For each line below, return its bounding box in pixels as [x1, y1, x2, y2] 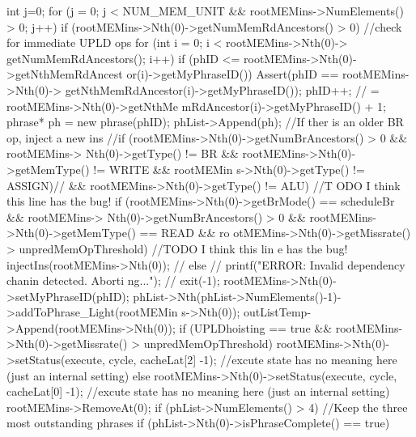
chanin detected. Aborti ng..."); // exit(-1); [6, 272, 220, 289]
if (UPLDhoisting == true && [179, 319, 333, 336]
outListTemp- [243, 303, 312, 320]
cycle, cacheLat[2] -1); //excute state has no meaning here [108, 351, 397, 368]
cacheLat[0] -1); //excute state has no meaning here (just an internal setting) [6, 383, 390, 400]
